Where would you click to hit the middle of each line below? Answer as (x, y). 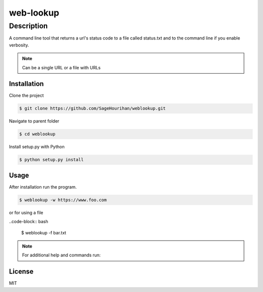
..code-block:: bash (28, 222)
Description (28, 26)
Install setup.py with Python (37, 147)
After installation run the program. (43, 187)
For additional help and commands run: (61, 255)
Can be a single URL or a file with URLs (61, 67)
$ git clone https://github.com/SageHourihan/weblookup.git (93, 108)
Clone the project (26, 96)
